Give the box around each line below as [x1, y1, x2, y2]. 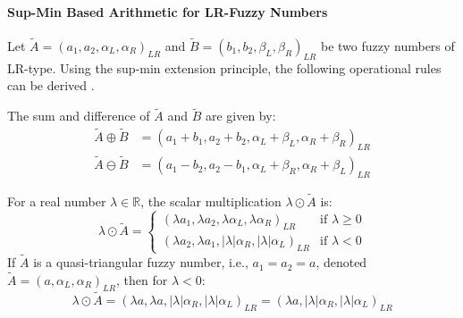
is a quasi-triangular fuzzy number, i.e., [33, 253, 248, 272]
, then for [116, 270, 168, 289]
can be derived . [7, 76, 95, 95]
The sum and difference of [7, 106, 150, 125]
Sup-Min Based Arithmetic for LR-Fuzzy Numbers [7, 2, 328, 21]
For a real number [7, 192, 106, 211]
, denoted [316, 253, 367, 272]
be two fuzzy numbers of [320, 37, 455, 55]
